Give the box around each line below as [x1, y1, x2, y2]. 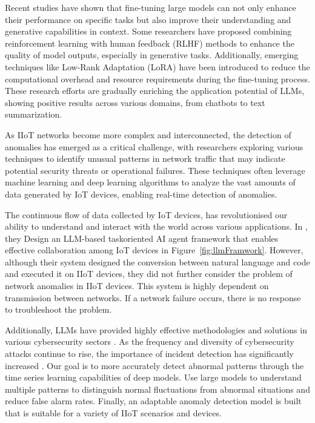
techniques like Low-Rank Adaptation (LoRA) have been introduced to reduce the [5, 60, 310, 73]
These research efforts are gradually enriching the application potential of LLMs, [5, 84, 305, 97]
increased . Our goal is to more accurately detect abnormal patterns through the [5, 359, 304, 371]
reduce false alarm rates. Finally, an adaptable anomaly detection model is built [5, 395, 302, 407]
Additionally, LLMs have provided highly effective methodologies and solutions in [5, 323, 307, 336]
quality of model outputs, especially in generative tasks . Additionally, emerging [5, 48, 299, 61]
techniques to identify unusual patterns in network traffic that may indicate [5, 152, 285, 165]
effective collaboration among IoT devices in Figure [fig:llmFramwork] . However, [5, 244, 303, 256]
